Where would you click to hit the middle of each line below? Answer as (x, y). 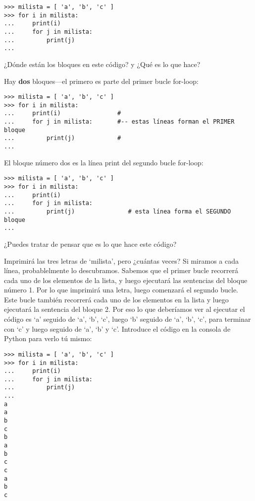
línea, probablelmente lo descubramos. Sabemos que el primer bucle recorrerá (121, 270)
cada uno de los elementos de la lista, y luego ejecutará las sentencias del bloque (126, 280)
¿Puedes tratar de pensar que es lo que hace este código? (90, 244)
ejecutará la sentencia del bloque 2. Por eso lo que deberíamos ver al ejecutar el (125, 309)
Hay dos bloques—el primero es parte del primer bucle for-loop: (101, 81)
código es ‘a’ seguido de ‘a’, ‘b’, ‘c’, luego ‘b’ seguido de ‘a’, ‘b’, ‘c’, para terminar (127, 319)
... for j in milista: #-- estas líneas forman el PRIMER (119, 122)
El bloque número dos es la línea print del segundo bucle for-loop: (104, 162)
